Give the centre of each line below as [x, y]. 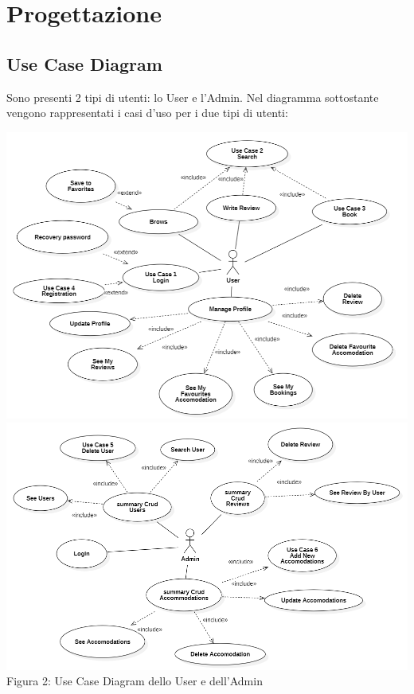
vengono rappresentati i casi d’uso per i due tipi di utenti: [147, 113]
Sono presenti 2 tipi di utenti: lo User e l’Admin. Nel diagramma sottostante [193, 97]
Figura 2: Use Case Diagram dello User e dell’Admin [135, 681]
